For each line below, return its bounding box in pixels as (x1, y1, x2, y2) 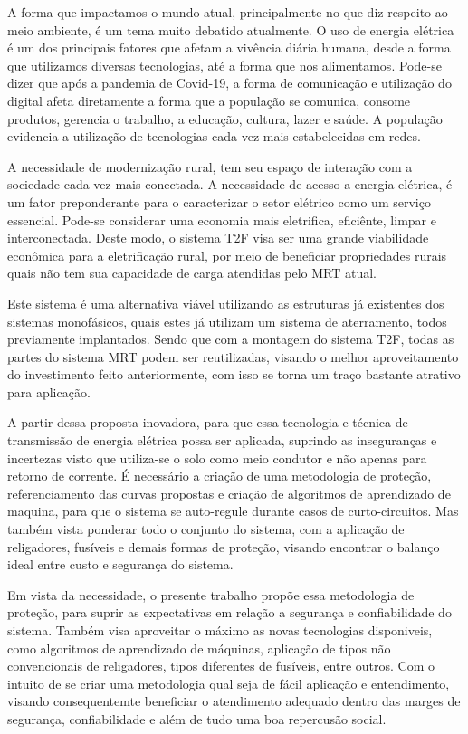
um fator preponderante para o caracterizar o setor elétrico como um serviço (7, 192, 431, 211)
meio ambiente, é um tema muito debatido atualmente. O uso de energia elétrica (7, 20, 454, 39)
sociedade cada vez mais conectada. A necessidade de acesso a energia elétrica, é (7, 175, 453, 194)
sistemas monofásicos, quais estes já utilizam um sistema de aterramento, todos (7, 311, 447, 330)
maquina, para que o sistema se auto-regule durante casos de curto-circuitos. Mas (7, 501, 459, 520)
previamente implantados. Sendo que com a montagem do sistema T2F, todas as (7, 329, 454, 348)
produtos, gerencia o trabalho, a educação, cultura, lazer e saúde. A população (7, 109, 443, 128)
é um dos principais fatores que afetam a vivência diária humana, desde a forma (7, 38, 451, 57)
